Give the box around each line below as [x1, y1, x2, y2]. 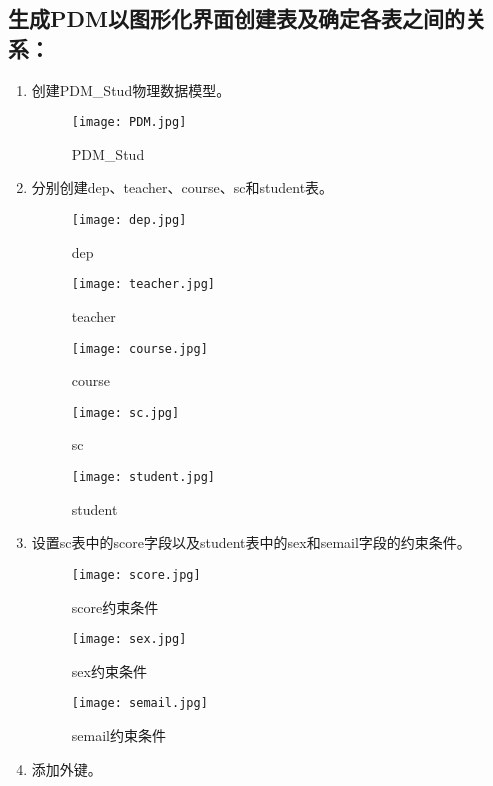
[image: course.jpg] [71, 341, 208, 356]
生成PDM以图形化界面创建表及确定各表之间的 [8, 3, 465, 34]
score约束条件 [71, 596, 159, 617]
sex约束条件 [71, 660, 147, 681]
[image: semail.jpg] [71, 696, 208, 711]
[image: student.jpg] [71, 470, 215, 485]
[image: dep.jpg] [71, 213, 187, 228]
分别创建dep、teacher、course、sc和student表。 [31, 177, 334, 198]
